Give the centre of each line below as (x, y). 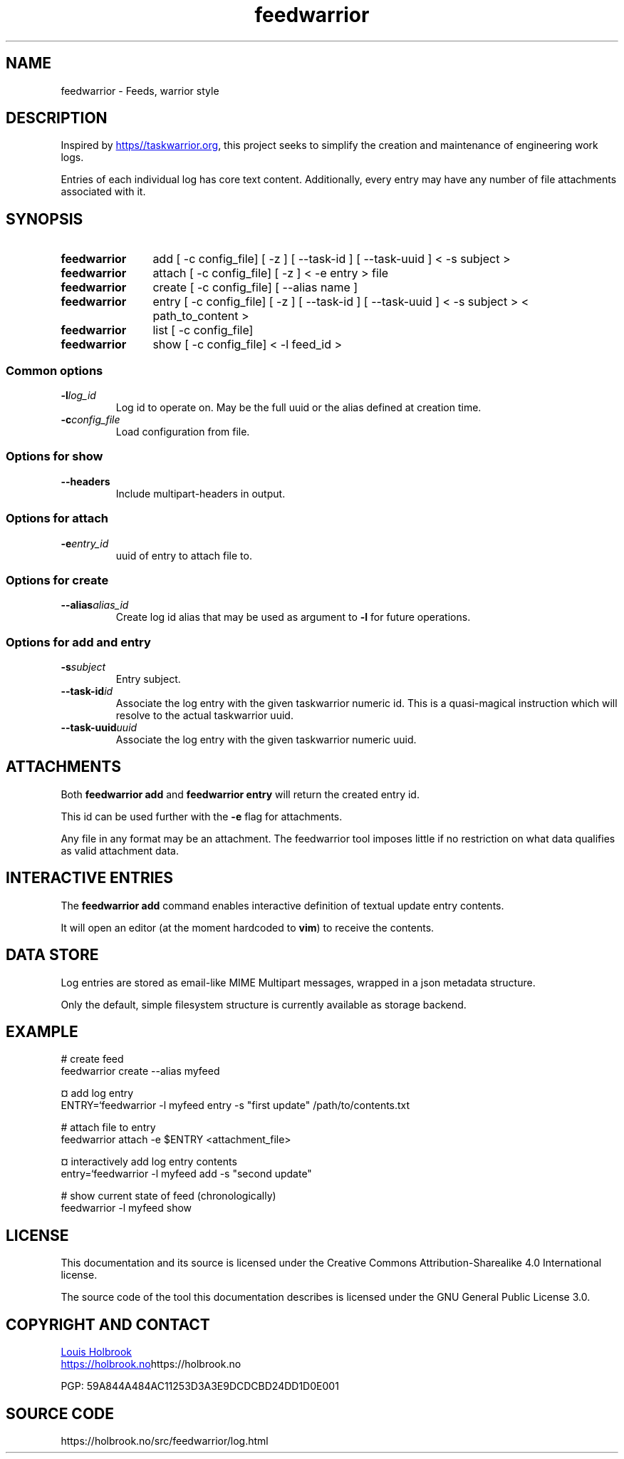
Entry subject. (148, 679)
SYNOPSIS (45, 219)
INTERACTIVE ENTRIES (90, 878)
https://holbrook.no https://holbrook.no (151, 1364)
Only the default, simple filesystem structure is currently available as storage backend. (264, 1004)
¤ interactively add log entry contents (149, 1162)
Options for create (57, 580)
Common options (54, 370)
